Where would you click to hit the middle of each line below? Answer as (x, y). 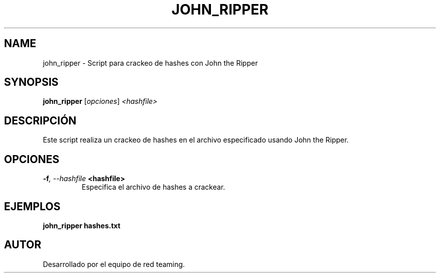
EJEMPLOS (32, 206)
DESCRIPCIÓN (40, 120)
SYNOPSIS (31, 82)
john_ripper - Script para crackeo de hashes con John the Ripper (150, 63)
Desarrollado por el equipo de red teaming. (114, 264)
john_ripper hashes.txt (82, 225)
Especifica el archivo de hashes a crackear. (153, 187)
